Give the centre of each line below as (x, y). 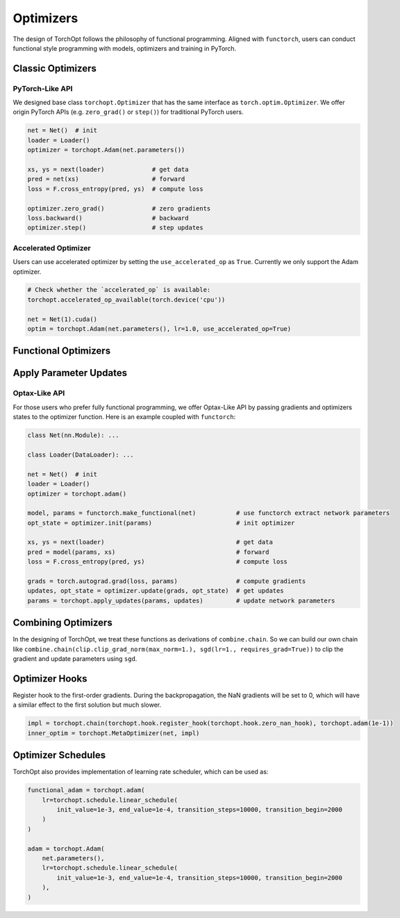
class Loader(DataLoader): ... (81, 454)
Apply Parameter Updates (70, 373)
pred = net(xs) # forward (106, 179)
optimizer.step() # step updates (116, 228)
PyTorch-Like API (43, 88)
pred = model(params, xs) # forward (148, 552)
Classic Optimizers (55, 68)
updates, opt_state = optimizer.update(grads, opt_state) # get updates (156, 591)
